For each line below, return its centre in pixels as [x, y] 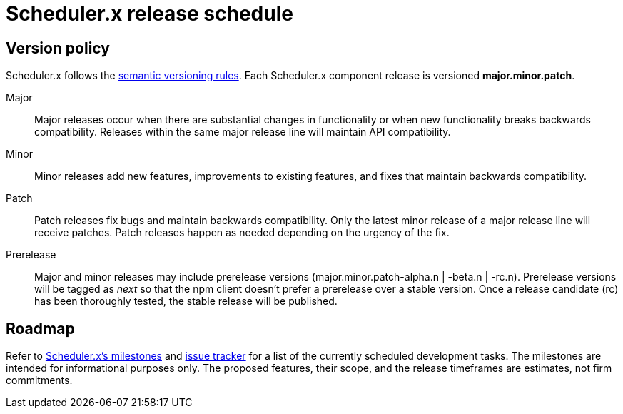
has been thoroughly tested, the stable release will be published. [186, 301]
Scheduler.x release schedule [150, 14]
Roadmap [40, 328]
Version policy [58, 48]
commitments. [39, 380]
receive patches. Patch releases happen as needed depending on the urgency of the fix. [242, 233]
